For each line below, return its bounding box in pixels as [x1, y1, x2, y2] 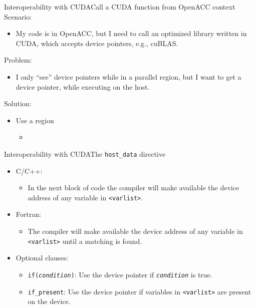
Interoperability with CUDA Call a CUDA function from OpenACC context [4, 2, 235, 12]
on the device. [28, 296, 71, 306]
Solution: [4, 98, 32, 109]
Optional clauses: [16, 252, 69, 263]
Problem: [4, 55, 32, 65]
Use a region [16, 115, 54, 125]
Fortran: [16, 209, 41, 219]
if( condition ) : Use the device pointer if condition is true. [28, 269, 212, 279]
